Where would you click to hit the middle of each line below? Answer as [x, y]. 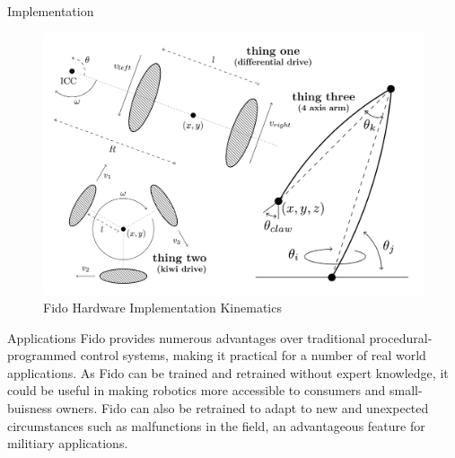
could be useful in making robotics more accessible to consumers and [197, 390]
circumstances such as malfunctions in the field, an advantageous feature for [216, 425]
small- [406, 390]
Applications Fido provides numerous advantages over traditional [186, 337]
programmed [42, 355]
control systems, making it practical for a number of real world [253, 355]
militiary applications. [68, 443]
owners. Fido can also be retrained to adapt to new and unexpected [242, 408]
